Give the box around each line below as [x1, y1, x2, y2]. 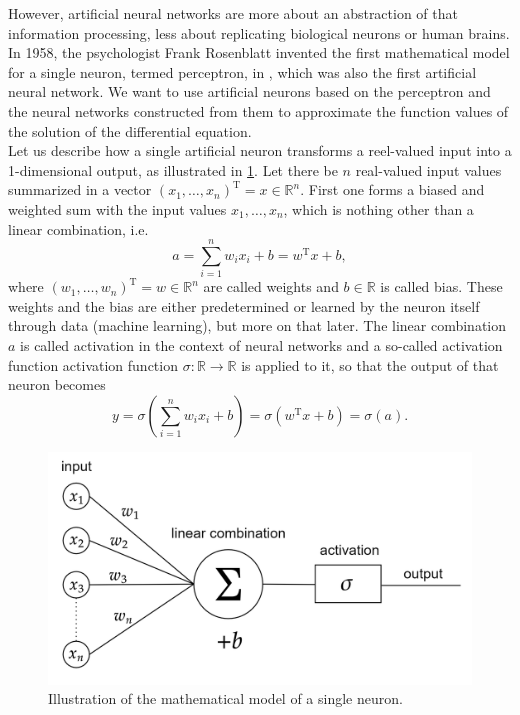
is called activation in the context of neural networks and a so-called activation [20, 335, 503, 356]
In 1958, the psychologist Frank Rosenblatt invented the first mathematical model [8, 42, 510, 63]
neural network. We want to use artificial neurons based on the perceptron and [8, 81, 491, 102]
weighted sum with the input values [8, 198, 227, 219]
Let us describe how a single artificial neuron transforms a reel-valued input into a [8, 140, 512, 161]
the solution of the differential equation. [8, 120, 252, 141]
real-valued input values [355, 159, 502, 180]
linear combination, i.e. [8, 218, 149, 239]
